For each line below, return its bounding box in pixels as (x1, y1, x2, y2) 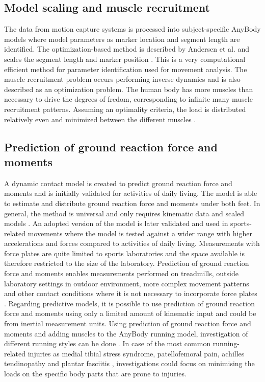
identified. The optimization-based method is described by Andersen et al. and (4, 43, 250, 54)
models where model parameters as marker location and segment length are (4, 33, 240, 44)
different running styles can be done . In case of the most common (4, 338, 211, 349)
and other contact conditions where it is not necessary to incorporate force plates (4, 288, 257, 299)
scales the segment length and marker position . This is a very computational (4, 53, 246, 64)
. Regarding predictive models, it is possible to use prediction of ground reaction (4, 298, 255, 308)
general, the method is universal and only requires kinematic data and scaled (4, 208, 245, 218)
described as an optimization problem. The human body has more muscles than (4, 83, 253, 94)
